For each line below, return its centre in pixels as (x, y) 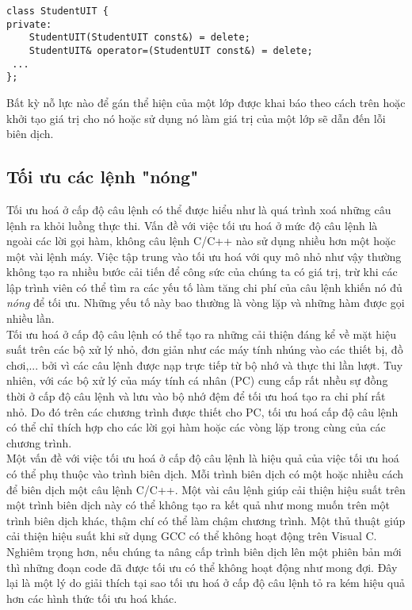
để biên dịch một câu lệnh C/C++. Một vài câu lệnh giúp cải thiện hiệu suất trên (206, 489)
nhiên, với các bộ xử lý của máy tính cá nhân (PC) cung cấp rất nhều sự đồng (197, 380)
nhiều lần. (31, 318)
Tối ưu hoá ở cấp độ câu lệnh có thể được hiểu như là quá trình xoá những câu (199, 209)
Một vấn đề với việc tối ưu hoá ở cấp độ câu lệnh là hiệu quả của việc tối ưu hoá (203, 458)
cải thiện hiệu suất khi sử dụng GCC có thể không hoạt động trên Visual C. (192, 536)
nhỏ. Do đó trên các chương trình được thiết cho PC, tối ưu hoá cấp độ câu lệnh (202, 411)
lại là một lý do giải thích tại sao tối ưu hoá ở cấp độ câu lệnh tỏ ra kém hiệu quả (206, 583)
